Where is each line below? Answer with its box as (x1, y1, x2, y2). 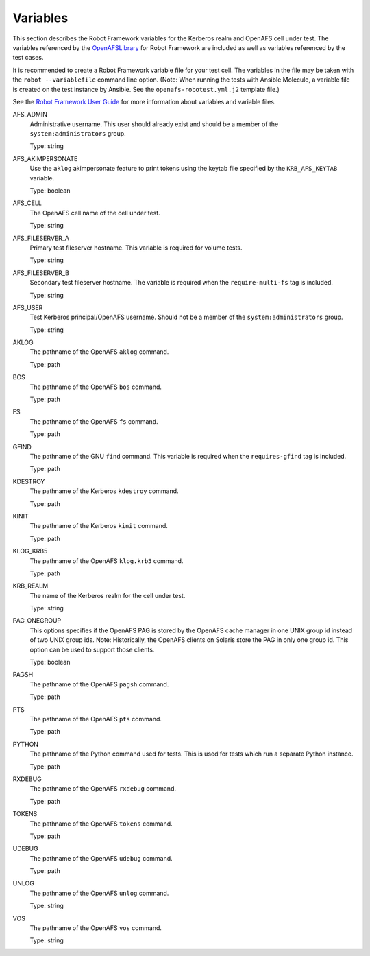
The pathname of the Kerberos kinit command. (29, 522, 168, 530)
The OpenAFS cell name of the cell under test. (29, 208, 160, 217)
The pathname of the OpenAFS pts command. (29, 715, 162, 723)
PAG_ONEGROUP (12, 617, 62, 625)
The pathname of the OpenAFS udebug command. (29, 854, 173, 862)
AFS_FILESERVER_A (12, 234, 70, 242)
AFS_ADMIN (12, 110, 48, 119)
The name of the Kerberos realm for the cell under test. (29, 591, 186, 599)
